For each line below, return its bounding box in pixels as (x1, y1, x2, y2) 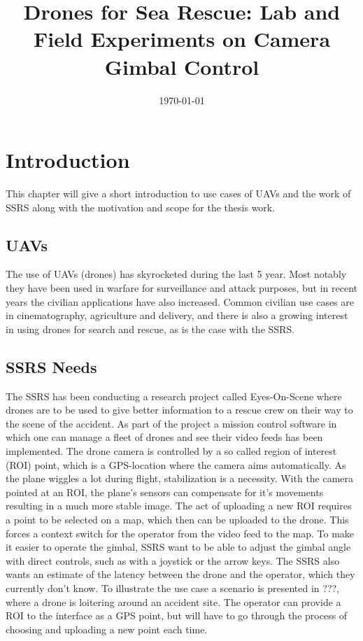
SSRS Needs (6, 355, 97, 377)
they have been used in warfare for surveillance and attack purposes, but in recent (6, 281, 357, 295)
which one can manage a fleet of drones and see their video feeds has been (6, 430, 323, 444)
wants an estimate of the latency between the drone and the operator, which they (6, 567, 355, 582)
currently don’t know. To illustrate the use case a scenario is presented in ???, (6, 580, 340, 595)
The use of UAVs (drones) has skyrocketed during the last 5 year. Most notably (6, 267, 347, 281)
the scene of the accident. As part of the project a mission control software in (6, 416, 337, 430)
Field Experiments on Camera (33, 24, 331, 53)
